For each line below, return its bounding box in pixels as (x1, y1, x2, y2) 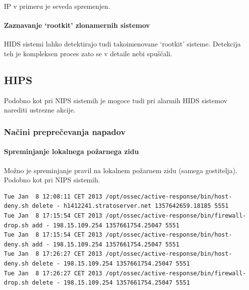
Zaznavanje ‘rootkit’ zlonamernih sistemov (4, 20, 150, 30)
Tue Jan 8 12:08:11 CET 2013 (4, 193, 102, 200)
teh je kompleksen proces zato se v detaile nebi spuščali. (4, 48, 173, 58)
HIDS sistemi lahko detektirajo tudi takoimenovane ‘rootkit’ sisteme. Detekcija (4, 39, 241, 49)
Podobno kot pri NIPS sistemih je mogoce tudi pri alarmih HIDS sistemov (4, 95, 227, 105)
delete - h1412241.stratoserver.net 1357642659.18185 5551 (32, 202, 229, 210)
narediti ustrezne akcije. (4, 105, 75, 115)
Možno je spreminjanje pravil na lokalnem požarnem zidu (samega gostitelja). (4, 165, 237, 175)
